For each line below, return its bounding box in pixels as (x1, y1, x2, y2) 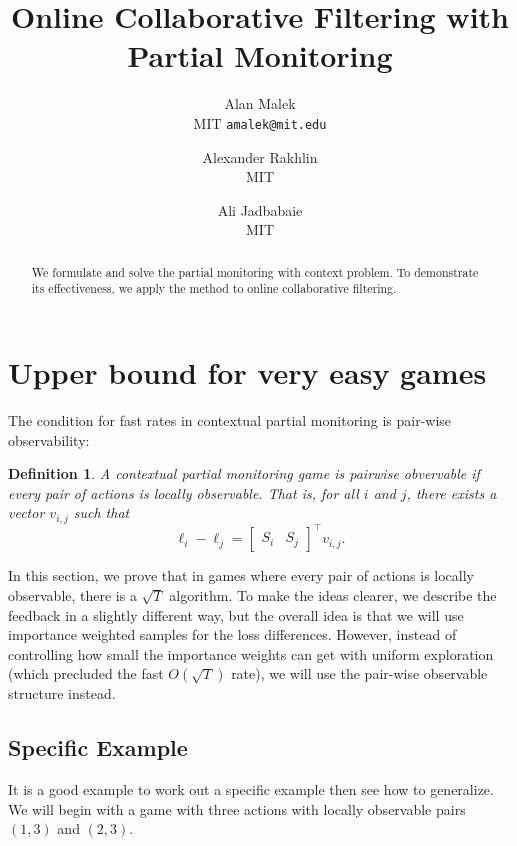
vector (8, 502, 45, 523)
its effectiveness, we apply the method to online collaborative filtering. (31, 280, 397, 297)
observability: (8, 429, 90, 450)
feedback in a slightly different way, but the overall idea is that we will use (8, 604, 464, 625)
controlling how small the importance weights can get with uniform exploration (8, 643, 494, 664)
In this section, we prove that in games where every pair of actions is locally (8, 565, 474, 586)
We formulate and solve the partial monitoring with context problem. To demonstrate (31, 263, 479, 280)
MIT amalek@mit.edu (193, 112, 327, 133)
